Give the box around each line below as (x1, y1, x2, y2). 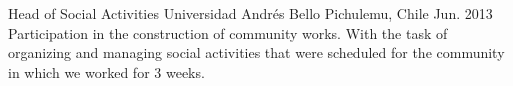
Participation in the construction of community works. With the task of (8, 22, 448, 43)
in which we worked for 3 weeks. (8, 61, 205, 82)
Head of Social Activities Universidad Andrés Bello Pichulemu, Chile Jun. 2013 (8, 3, 493, 23)
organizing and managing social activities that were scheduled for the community (8, 42, 505, 63)
